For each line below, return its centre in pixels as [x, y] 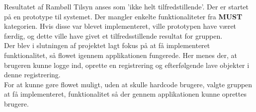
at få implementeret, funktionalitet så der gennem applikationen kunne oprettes [125, 94]
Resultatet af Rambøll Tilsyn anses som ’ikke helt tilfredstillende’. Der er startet [127, 6]
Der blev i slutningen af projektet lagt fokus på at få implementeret [107, 45]
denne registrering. [32, 75]
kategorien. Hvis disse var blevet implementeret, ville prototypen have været [120, 26]
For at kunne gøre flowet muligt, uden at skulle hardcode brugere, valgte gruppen [128, 84]
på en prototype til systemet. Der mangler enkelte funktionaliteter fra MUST [123, 16]
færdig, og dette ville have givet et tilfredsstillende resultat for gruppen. [113, 35]
